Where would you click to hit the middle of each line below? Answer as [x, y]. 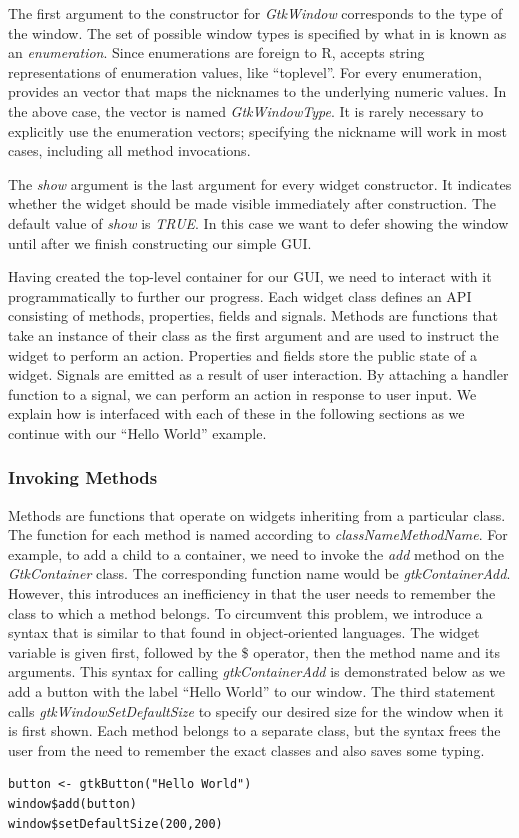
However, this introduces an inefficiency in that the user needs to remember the [252, 593]
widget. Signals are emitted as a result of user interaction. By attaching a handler [258, 374]
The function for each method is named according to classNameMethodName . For [258, 534]
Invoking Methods [83, 477]
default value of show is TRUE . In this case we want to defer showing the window [258, 222]
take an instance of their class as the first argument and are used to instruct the [253, 334]
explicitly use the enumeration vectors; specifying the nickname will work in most [257, 130]
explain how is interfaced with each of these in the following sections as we [236, 413]
